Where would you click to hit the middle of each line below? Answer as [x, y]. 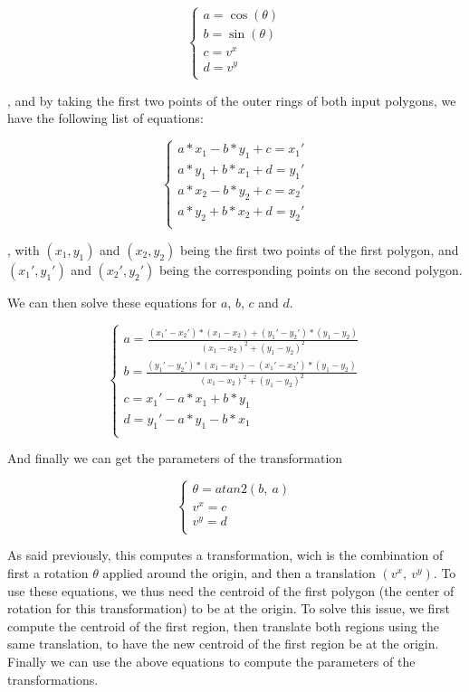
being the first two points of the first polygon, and [319, 249]
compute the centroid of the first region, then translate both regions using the [223, 626]
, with [24, 249]
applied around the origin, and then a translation [239, 573]
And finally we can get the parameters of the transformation [175, 458]
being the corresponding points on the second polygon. [311, 269]
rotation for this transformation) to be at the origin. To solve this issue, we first [229, 608]
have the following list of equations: [105, 118]
